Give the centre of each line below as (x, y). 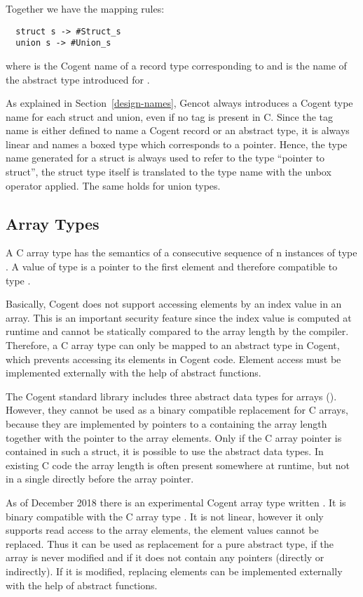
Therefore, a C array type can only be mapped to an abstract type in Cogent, (173, 345)
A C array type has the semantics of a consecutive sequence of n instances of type (181, 252)
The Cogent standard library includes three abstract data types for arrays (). (171, 396)
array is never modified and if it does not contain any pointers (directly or (165, 557)
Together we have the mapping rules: (85, 8)
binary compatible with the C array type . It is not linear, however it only (165, 516)
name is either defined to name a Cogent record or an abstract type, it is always (178, 130)
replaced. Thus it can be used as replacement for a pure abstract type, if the (170, 543)
